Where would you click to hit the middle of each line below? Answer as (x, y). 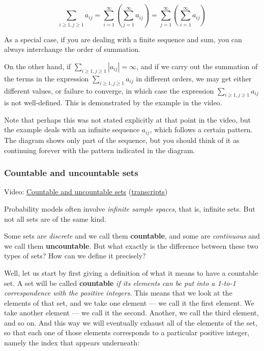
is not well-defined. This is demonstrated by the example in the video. (113, 103)
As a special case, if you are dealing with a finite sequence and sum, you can (123, 39)
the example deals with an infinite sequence (72, 129)
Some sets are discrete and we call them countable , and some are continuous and (132, 236)
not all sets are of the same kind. (55, 218)
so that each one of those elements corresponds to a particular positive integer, (127, 332)
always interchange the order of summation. (72, 49)
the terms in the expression (47, 78)
